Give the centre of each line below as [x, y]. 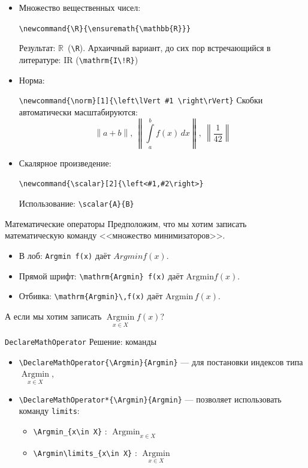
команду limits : [49, 411]
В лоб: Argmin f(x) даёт [65, 255]
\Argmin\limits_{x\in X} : [85, 452]
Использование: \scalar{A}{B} [76, 203]
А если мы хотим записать [53, 316]
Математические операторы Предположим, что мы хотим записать [126, 223]
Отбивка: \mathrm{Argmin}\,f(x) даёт [91, 296]
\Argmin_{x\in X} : [70, 430]
